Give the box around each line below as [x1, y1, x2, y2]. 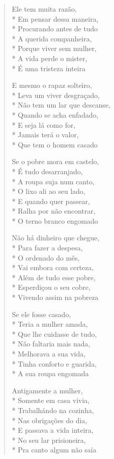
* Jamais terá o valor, [12, 129, 79, 140]
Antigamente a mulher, [12, 385, 83, 395]
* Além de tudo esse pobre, [12, 272, 96, 282]
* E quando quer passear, [12, 195, 90, 206]
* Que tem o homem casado [12, 139, 98, 149]
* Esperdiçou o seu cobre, [12, 282, 91, 292]
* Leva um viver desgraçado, [12, 89, 100, 100]
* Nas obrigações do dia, [12, 415, 87, 425]
